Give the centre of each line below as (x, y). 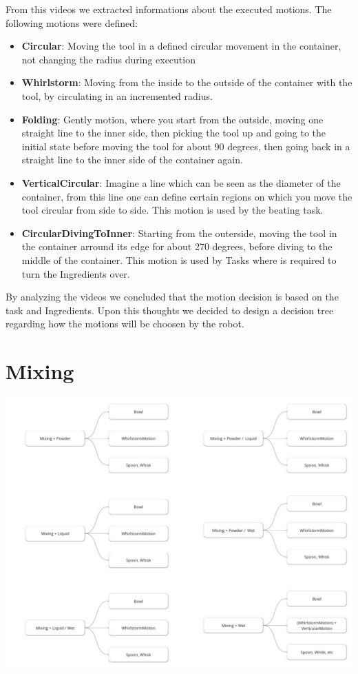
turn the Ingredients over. (76, 273)
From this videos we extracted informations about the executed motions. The (169, 9)
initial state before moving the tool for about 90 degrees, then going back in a (186, 146)
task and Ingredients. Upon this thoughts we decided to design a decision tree (170, 310)
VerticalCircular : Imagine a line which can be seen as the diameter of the (181, 182)
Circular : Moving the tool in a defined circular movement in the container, (181, 46)
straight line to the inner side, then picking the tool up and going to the (174, 133)
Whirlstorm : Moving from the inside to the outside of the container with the (187, 82)
